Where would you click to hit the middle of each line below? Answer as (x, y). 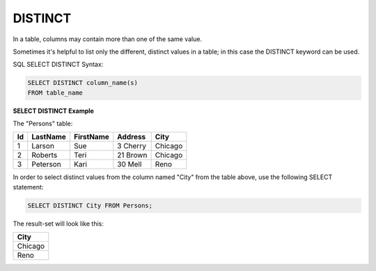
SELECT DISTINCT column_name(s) (83, 83)
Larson (43, 146)
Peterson (47, 164)
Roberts (45, 155)
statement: (28, 187)
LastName (49, 137)
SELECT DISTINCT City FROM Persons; (90, 205)
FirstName (92, 137)
